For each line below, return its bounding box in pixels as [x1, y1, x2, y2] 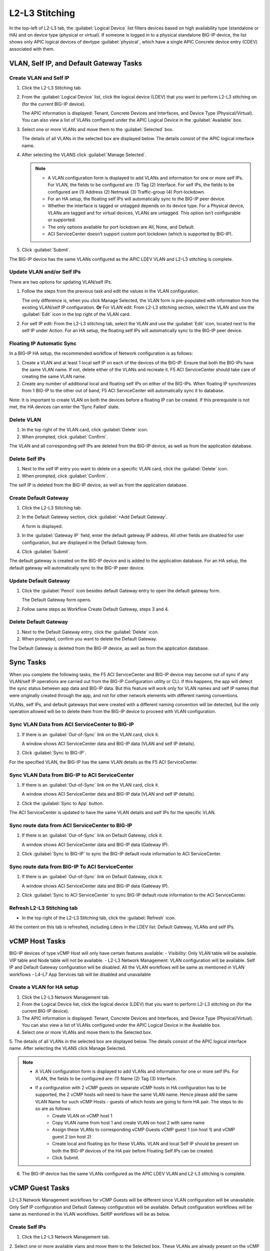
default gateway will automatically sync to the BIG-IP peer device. [9, 564, 145, 570]
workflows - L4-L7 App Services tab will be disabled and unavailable [9, 971, 151, 977]
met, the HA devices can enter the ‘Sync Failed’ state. [9, 404, 120, 410]
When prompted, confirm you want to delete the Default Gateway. [21, 636, 157, 642]
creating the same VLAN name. [21, 373, 86, 380]
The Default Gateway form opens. [21, 597, 92, 603]
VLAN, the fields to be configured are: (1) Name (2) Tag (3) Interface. [35, 1075, 177, 1081]
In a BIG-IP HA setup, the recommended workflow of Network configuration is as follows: [9, 350, 193, 356]
